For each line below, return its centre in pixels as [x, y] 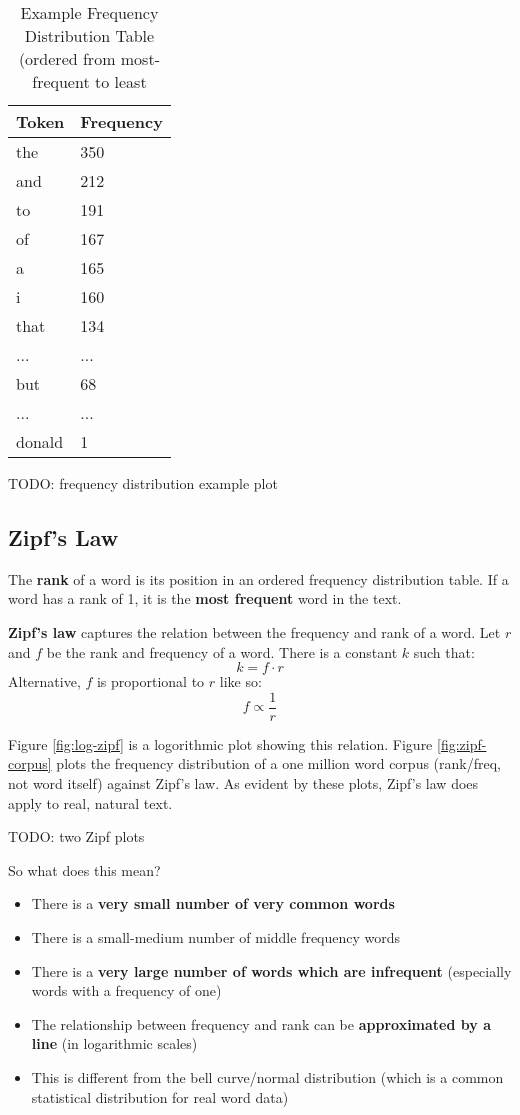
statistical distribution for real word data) [160, 1096]
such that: [444, 651]
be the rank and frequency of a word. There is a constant [222, 651]
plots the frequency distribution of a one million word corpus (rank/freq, [278, 763]
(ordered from [67, 58]
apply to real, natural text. [90, 802]
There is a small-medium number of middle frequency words [216, 936]
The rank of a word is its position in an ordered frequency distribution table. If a [258, 578]
